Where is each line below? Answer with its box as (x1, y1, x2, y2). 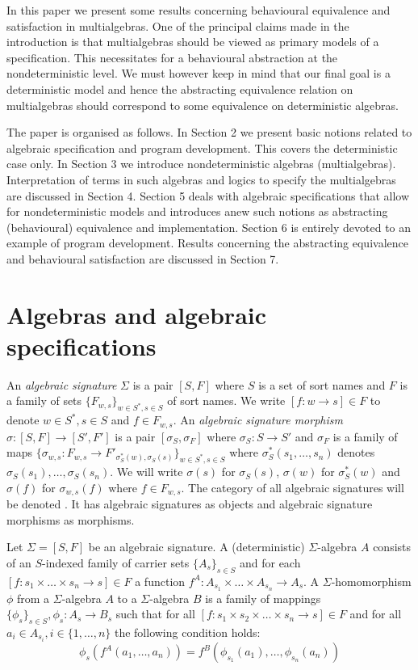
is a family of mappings (205, 589, 321, 606)
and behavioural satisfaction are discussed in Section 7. (6, 250, 279, 267)
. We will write (110, 463, 183, 480)
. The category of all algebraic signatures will (181, 478, 404, 495)
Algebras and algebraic (6, 297, 267, 331)
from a (17, 589, 50, 606)
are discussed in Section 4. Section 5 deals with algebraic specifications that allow (6, 187, 410, 204)
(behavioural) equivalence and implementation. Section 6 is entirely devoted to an (6, 218, 412, 235)
